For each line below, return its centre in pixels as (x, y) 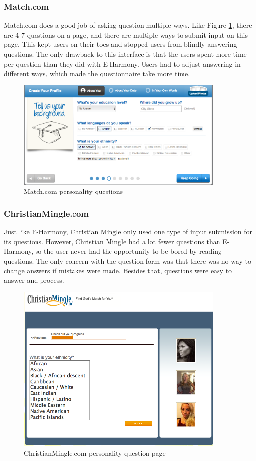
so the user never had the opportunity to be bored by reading (128, 251)
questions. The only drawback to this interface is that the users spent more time (125, 54)
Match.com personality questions (73, 191)
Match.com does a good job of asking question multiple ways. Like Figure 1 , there (128, 25)
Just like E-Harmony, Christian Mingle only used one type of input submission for (128, 232)
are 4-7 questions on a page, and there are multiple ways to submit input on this (126, 34)
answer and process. (34, 280)
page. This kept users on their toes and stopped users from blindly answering (121, 44)
